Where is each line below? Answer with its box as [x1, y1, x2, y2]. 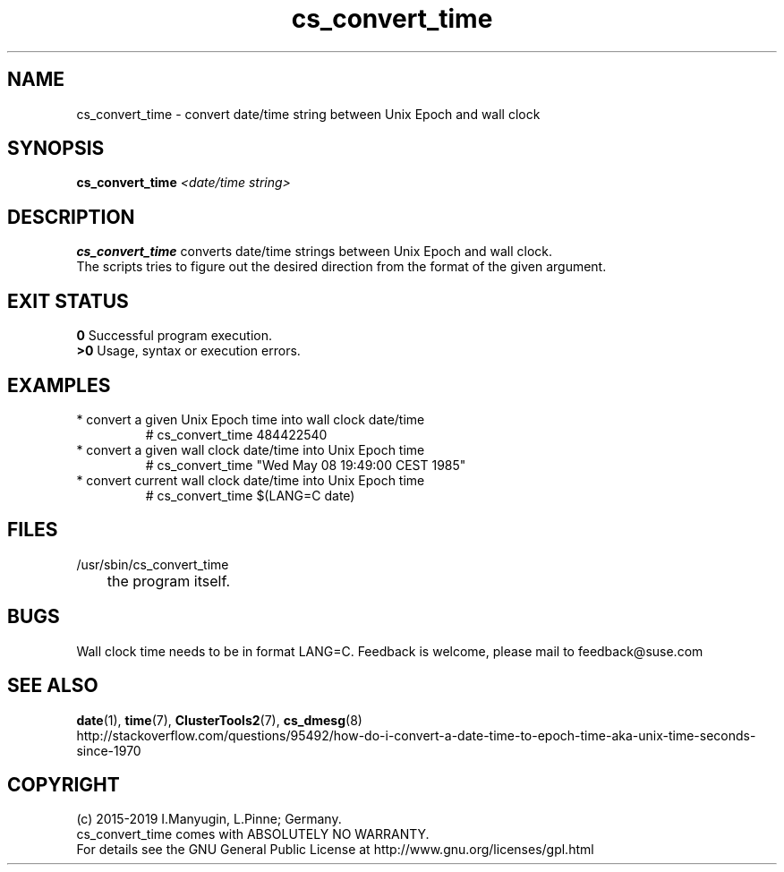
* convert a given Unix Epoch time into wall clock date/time [76, 411, 425, 427]
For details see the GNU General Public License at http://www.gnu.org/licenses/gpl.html [76, 842, 594, 858]
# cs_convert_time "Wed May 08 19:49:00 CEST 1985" [145, 457, 466, 473]
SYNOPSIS [7, 137, 105, 160]
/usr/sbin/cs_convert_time [76, 556, 229, 572]
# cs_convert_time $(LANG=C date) [145, 487, 355, 503]
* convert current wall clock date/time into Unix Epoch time [76, 472, 425, 488]
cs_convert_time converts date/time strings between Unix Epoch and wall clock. [76, 244, 553, 260]
